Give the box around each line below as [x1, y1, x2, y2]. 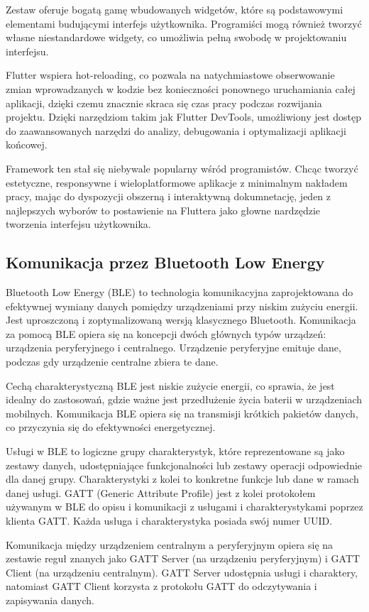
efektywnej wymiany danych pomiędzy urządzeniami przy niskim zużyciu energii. [6, 298, 358, 313]
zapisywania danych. [6, 592, 94, 607]
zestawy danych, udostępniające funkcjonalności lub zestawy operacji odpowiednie [6, 457, 363, 472]
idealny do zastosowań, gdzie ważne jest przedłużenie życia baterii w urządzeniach [6, 392, 362, 407]
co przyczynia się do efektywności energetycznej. [6, 420, 216, 435]
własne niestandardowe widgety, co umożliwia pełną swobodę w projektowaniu [6, 30, 347, 45]
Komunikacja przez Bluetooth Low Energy [6, 251, 325, 273]
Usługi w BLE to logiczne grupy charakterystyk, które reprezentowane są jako [6, 444, 345, 459]
